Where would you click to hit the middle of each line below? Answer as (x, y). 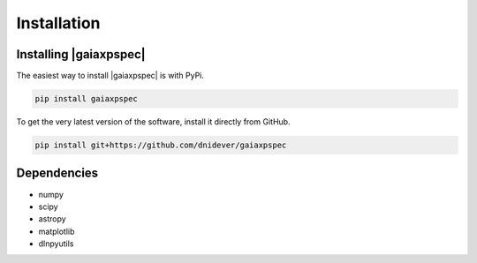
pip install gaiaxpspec (87, 99)
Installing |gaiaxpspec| (81, 54)
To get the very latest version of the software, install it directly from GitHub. (153, 122)
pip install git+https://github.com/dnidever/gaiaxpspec (161, 145)
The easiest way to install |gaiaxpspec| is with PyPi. (110, 76)
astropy (52, 219)
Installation (58, 23)
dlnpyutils (56, 244)
